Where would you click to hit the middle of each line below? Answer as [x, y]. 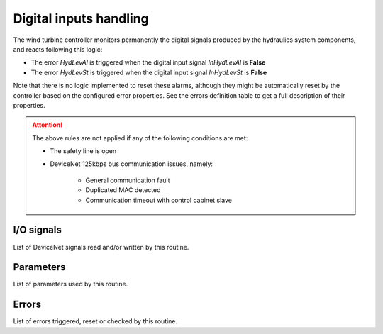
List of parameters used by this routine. [71, 284]
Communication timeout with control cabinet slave [159, 200]
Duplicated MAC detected [123, 190]
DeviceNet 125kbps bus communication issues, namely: [131, 164]
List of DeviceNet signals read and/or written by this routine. [101, 247]
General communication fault [128, 180]
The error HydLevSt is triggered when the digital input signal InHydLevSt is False [149, 72]
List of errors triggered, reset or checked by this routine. [95, 321]
